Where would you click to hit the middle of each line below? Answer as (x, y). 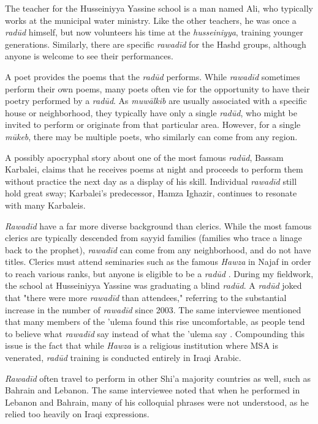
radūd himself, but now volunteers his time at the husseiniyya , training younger (154, 32)
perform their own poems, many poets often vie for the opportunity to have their (157, 88)
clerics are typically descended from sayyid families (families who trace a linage (153, 238)
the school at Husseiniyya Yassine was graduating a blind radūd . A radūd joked (153, 285)
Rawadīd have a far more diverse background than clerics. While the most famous (158, 225)
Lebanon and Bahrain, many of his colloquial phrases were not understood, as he (157, 402)
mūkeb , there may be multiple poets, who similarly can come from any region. (151, 136)
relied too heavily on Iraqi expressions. (77, 414)
